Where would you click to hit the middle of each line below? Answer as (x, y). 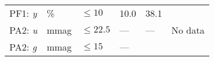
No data (188, 30)
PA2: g (23, 47)
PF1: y (23, 13)
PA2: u (23, 30)
